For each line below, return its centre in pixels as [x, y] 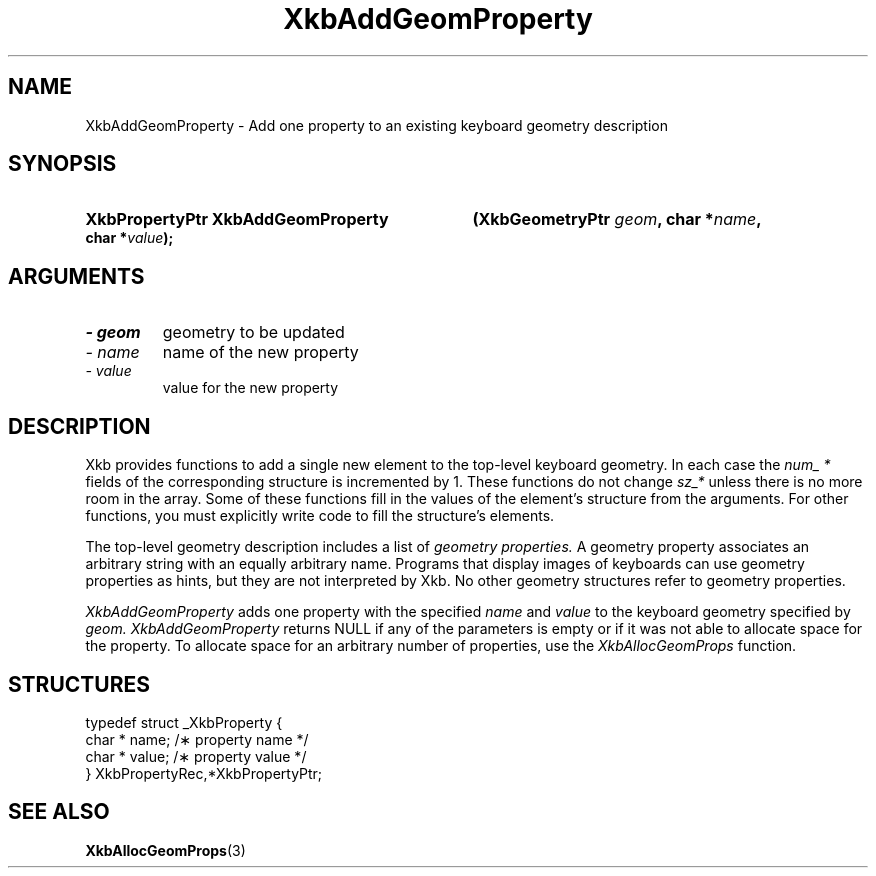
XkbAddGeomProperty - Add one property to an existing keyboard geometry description [376, 125]
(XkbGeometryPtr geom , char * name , [617, 219]
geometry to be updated [253, 332]
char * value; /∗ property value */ [196, 756]
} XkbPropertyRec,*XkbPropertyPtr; [204, 773]
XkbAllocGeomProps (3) [165, 850]
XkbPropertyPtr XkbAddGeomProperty [237, 219]
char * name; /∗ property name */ [197, 739]
